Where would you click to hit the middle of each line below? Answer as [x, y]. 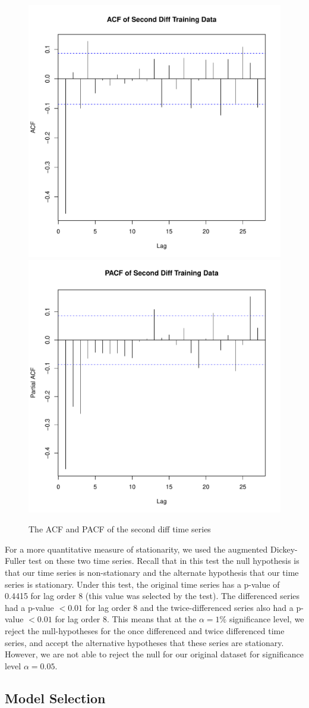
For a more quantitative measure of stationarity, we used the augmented [136, 549]
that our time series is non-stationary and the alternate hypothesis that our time [152, 572]
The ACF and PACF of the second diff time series [120, 529]
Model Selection [55, 698]
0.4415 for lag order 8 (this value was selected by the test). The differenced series [152, 596]
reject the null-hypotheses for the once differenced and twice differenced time [145, 630]
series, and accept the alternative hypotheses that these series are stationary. [144, 642]
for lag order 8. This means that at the [126, 619]
